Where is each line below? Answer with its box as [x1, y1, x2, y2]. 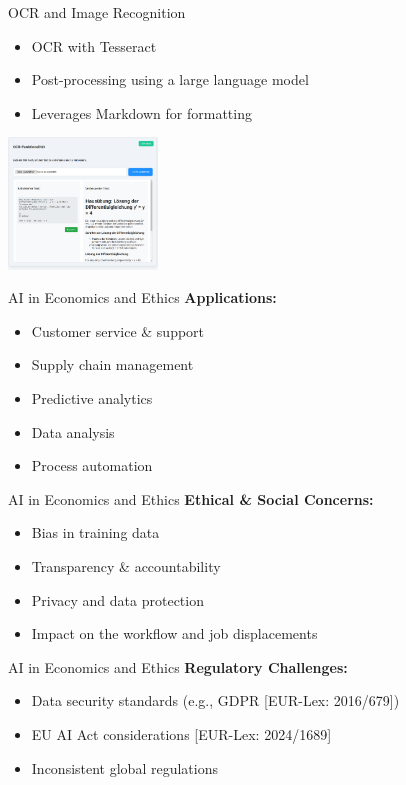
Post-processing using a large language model [31, 69, 309, 90]
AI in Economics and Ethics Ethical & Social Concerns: [8, 488, 374, 509]
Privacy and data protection [31, 589, 204, 610]
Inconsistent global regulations [31, 757, 218, 778]
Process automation [31, 455, 153, 476]
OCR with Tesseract [31, 35, 157, 56]
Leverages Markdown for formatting [31, 102, 252, 123]
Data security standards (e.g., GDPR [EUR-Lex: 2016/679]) [31, 690, 400, 711]
